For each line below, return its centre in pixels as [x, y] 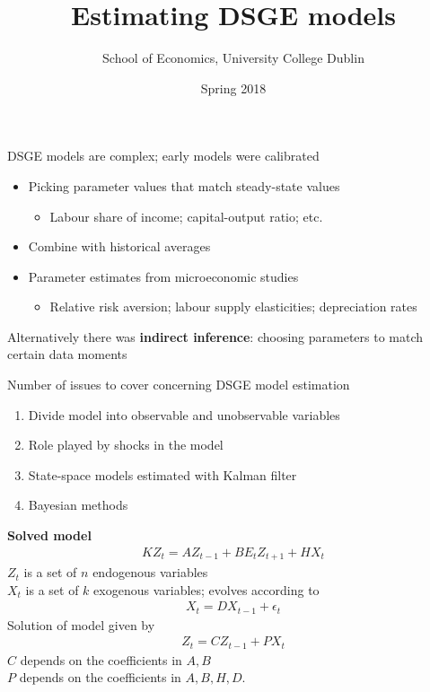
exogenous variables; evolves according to [206, 589]
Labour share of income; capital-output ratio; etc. [186, 216]
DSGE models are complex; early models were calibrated [163, 156]
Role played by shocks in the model [126, 445]
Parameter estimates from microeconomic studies [163, 276]
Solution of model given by [81, 624]
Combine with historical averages [119, 246]
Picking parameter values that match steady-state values [184, 185]
